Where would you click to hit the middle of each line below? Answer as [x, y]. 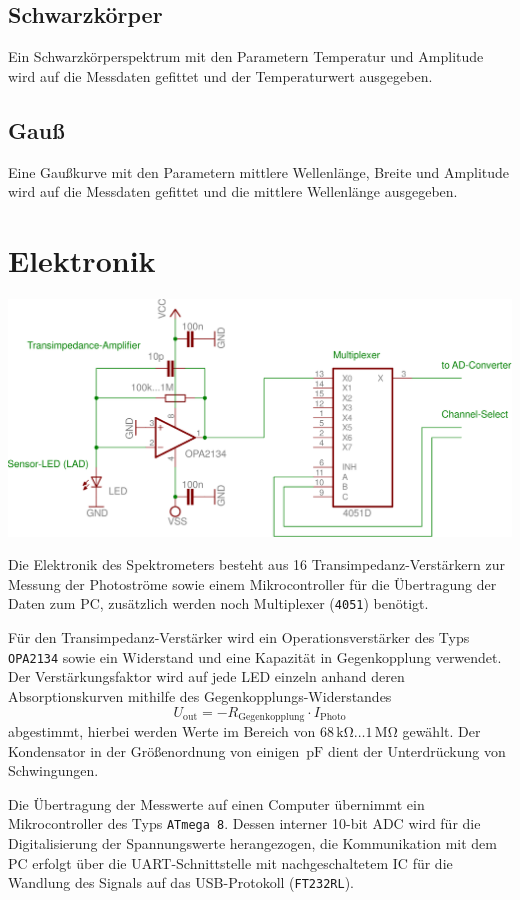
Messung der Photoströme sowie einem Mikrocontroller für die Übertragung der [252, 583]
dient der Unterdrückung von [416, 750]
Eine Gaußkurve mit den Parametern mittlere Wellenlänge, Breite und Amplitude [259, 171]
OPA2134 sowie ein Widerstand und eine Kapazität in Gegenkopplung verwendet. [255, 656]
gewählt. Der [441, 730]
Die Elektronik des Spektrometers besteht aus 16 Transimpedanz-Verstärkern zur [256, 564]
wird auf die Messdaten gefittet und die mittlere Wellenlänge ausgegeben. [233, 191]
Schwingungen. [53, 770]
